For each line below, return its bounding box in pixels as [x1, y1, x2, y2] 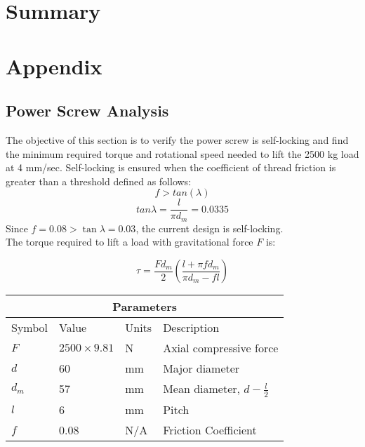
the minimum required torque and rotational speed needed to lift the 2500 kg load [6, 146, 359, 161]
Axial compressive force [163, 340, 279, 356]
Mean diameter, [163, 380, 240, 397]
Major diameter [163, 360, 240, 377]
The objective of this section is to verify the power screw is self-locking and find [6, 132, 349, 147]
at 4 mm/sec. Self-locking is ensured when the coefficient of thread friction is [6, 160, 336, 175]
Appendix [6, 51, 102, 80]
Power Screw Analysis [6, 100, 169, 121]
